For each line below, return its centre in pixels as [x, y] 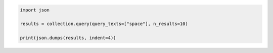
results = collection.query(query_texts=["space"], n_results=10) [104, 24]
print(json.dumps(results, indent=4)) [68, 38]
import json [35, 10]
